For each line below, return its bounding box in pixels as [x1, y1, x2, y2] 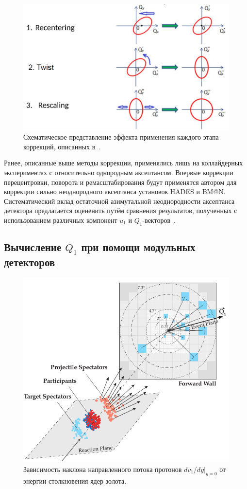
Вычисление [4, 239, 62, 254]
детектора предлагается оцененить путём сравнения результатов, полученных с [4, 205, 237, 216]
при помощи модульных [81, 239, 196, 254]
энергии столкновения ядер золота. [23, 475, 127, 486]
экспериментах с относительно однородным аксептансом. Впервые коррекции [4, 167, 233, 177]
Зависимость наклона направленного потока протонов [23, 464, 182, 474]
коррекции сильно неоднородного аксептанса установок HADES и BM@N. [4, 186, 226, 197]
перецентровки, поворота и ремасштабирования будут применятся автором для [4, 177, 237, 187]
